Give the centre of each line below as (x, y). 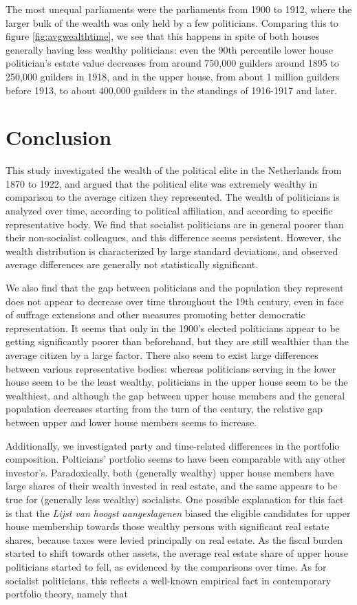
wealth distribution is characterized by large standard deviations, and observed (172, 251)
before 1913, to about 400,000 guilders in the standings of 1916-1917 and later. (171, 90)
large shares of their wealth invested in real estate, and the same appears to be (172, 486)
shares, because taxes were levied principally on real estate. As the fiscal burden (174, 539)
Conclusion (59, 137)
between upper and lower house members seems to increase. (131, 422)
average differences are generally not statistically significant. (132, 264)
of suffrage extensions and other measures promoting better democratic (155, 315)
